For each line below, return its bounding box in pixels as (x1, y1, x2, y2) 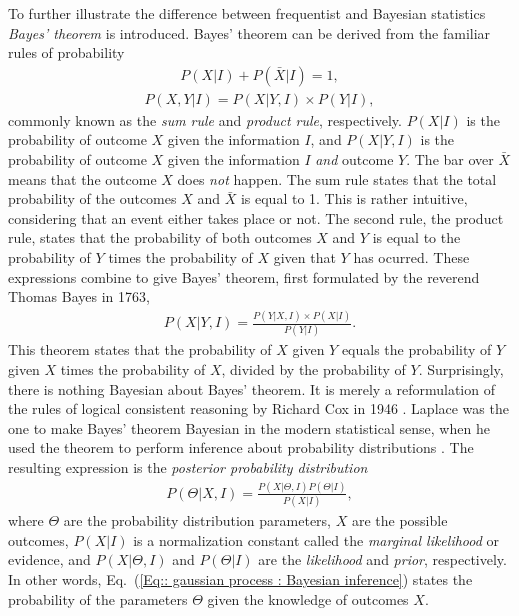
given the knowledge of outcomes (207, 588, 409, 609)
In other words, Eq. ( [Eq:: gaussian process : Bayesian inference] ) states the (8, 569, 473, 590)
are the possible (351, 510, 448, 531)
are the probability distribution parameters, (63, 510, 332, 531)
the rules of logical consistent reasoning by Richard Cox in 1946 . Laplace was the (8, 398, 509, 419)
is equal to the (372, 227, 461, 248)
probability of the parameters (8, 588, 188, 609)
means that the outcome (8, 168, 157, 189)
